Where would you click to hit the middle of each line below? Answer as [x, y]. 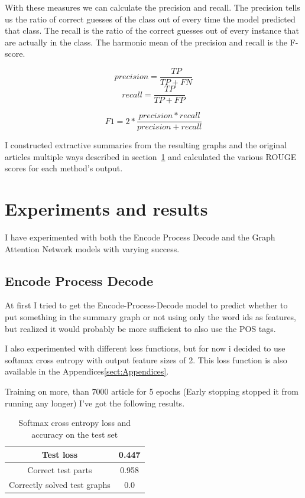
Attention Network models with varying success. [92, 248]
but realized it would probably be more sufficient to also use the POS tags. [140, 328]
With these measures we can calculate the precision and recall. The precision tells [152, 7]
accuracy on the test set [75, 434]
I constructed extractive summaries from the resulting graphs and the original [146, 145]
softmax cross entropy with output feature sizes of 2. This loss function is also [146, 359]
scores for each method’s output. [64, 168]
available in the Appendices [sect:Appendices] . [87, 371]
